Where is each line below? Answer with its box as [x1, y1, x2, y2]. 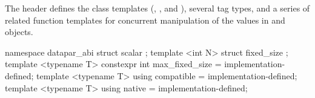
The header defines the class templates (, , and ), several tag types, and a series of [5, 2, 310, 14]
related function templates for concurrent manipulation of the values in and [5, 13, 285, 26]
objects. [5, 25, 33, 38]
